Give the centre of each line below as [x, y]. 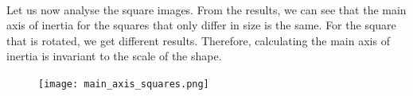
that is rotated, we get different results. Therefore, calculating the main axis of [198, 40]
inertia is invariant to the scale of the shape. [114, 56]
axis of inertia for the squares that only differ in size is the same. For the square [201, 25]
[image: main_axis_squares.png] [124, 84]
